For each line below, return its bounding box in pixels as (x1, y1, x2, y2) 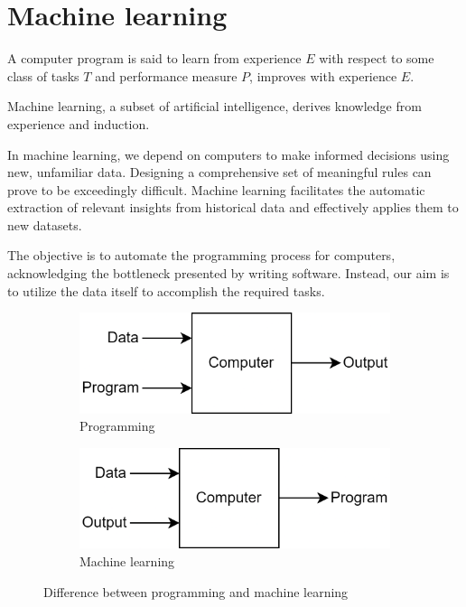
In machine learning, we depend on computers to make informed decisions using (7, 145, 450, 163)
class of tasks (7, 66, 79, 85)
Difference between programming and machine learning (43, 582, 349, 601)
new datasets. (7, 215, 82, 234)
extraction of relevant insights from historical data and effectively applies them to (7, 198, 459, 217)
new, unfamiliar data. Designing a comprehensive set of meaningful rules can (7, 163, 432, 182)
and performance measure (95, 66, 238, 85)
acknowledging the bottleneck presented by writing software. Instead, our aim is (7, 264, 450, 283)
